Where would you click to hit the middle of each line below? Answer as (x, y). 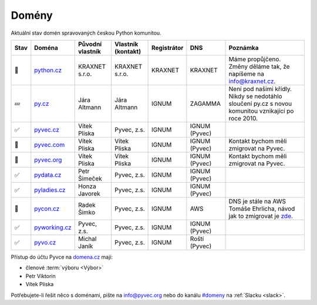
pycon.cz (47, 209)
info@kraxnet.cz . (252, 81)
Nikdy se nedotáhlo (255, 96)
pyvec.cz (47, 129)
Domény (32, 15)
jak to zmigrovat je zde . (261, 216)
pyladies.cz (50, 190)
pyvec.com (50, 145)
